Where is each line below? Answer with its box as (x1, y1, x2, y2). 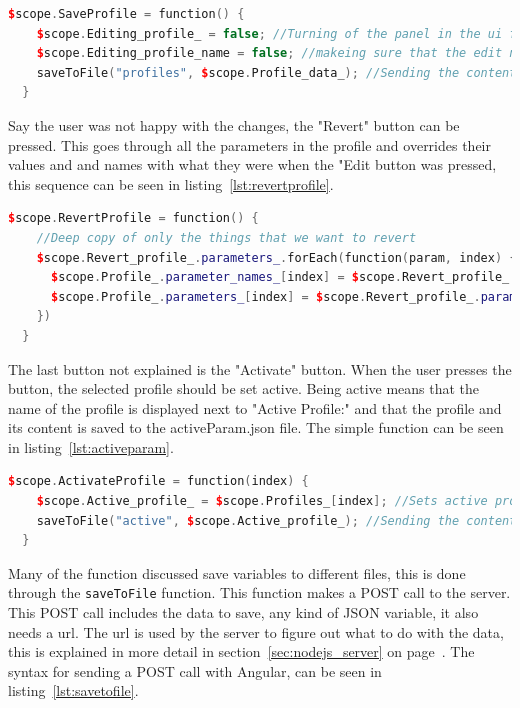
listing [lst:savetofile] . (8, 680, 139, 701)
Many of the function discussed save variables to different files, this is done (8, 562, 466, 583)
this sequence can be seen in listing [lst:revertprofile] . (8, 173, 334, 194)
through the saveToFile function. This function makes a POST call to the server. (8, 582, 511, 603)
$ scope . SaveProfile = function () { (8, 7, 245, 21)
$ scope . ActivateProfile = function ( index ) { (8, 474, 309, 489)
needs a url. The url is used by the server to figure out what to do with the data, (8, 621, 504, 642)
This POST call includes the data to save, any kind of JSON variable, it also (8, 602, 479, 623)
